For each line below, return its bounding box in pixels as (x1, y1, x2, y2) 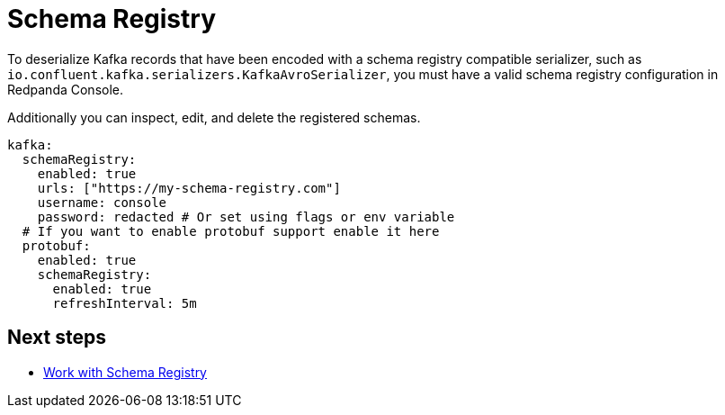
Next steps (7, 326, 106, 349)
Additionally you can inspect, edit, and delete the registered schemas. (7, 109, 421, 125)
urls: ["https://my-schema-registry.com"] (37, 180, 341, 195)
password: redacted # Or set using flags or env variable (37, 209, 455, 224)
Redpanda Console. (7, 81, 124, 97)
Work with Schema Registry (43, 364, 207, 380)
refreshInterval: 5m (52, 295, 197, 311)
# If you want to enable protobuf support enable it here (22, 223, 440, 239)
